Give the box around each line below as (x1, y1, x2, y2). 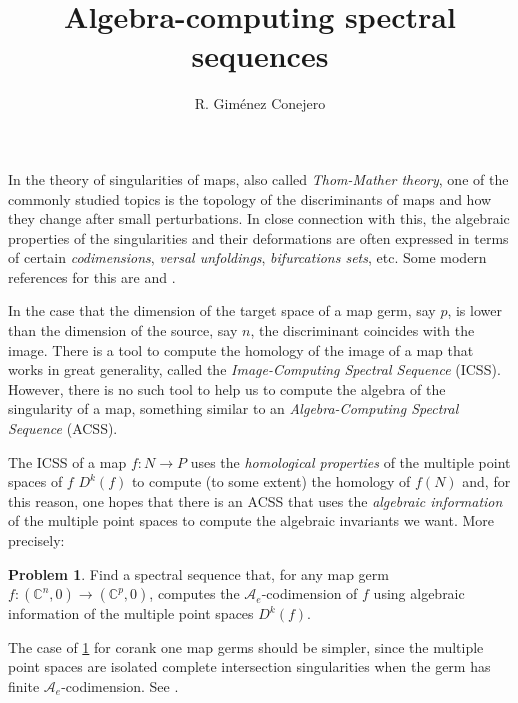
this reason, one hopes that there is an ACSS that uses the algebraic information (8, 490, 503, 511)
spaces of (8, 471, 63, 492)
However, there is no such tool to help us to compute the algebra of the (8, 378, 446, 399)
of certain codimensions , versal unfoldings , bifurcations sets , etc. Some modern (8, 247, 487, 268)
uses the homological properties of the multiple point (190, 451, 511, 472)
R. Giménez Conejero (194, 93, 326, 114)
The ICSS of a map (8, 451, 127, 472)
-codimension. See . (61, 675, 179, 696)
